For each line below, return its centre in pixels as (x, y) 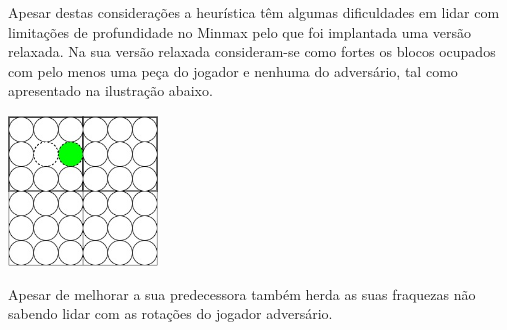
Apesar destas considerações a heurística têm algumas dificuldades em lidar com (254, 12)
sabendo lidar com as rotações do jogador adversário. (170, 313)
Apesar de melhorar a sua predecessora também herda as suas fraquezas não (242, 293)
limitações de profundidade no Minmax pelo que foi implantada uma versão (240, 31)
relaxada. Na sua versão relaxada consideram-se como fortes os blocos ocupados (252, 51)
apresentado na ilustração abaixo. (110, 90)
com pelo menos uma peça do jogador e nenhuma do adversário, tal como (233, 70)
